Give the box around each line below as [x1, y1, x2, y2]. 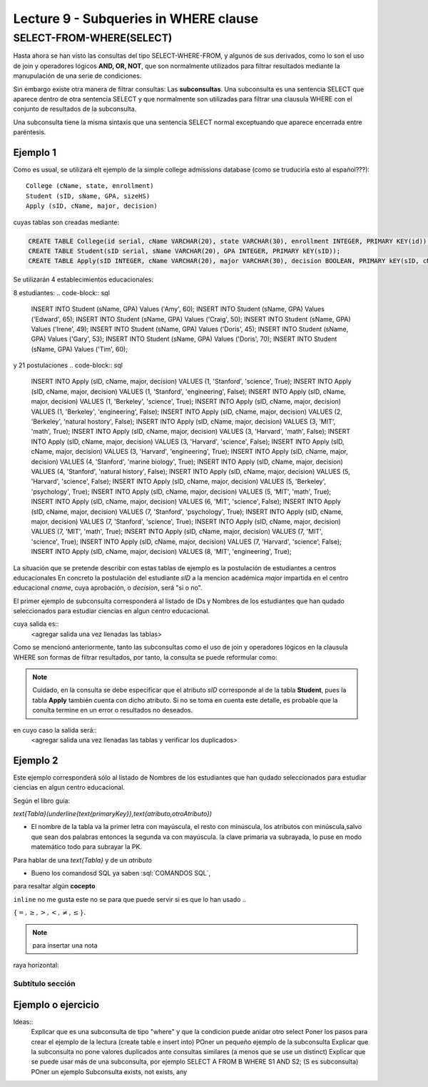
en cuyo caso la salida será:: [13, 725, 97, 734]
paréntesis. [13, 128, 46, 137]
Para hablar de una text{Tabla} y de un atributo [13, 855, 153, 864]
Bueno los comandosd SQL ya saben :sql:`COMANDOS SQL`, [31, 869, 210, 877]
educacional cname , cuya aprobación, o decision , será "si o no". [13, 583, 203, 592]
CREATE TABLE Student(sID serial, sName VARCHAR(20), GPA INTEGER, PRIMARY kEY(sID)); [28, 247, 341, 255]
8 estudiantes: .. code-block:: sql [13, 288, 111, 297]
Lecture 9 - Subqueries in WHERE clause [13, 11, 259, 26]
